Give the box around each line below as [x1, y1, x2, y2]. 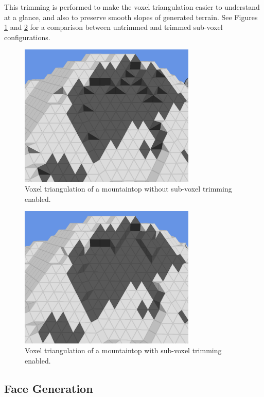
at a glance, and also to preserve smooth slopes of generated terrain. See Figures [4, 11, 258, 22]
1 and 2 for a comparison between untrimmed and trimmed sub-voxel [4, 22, 223, 32]
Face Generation [4, 380, 93, 396]
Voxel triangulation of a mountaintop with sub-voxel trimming [25, 345, 222, 356]
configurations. [4, 31, 50, 42]
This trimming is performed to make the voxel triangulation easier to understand [4, 2, 260, 12]
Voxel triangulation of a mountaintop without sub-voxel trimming [25, 183, 232, 194]
